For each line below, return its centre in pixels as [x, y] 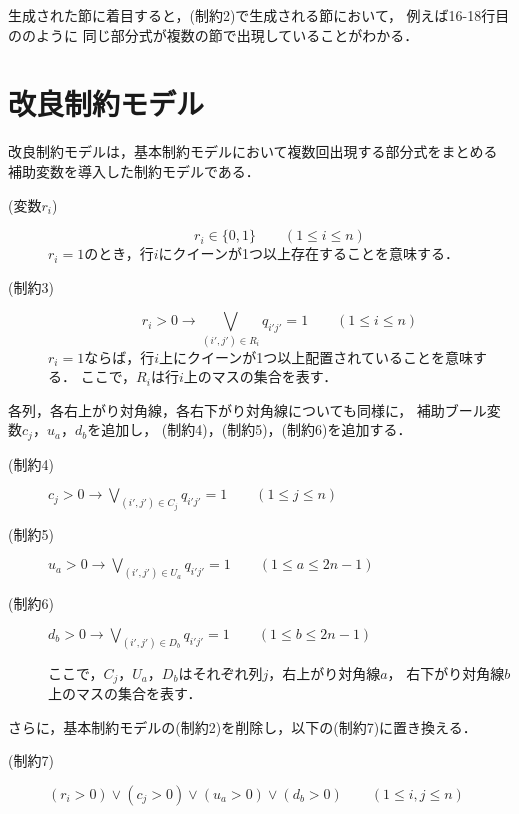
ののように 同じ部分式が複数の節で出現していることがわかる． [213, 34]
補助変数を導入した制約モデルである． [134, 170]
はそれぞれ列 [220, 672]
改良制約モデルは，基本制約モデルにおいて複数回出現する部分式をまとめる [253, 151]
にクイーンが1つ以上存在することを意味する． [308, 253]
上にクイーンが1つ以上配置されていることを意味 [316, 356]
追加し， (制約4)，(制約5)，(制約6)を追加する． [256, 429]
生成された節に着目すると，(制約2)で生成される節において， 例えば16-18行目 [259, 15]
